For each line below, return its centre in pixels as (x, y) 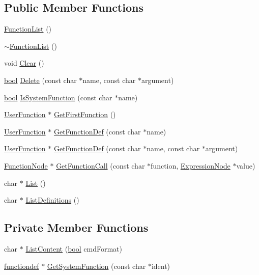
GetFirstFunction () (85, 114)
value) (246, 165)
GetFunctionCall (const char (100, 165)
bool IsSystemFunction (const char (58, 97)
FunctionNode (26, 165)
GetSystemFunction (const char (96, 266)
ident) (161, 266)
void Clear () (24, 63)
